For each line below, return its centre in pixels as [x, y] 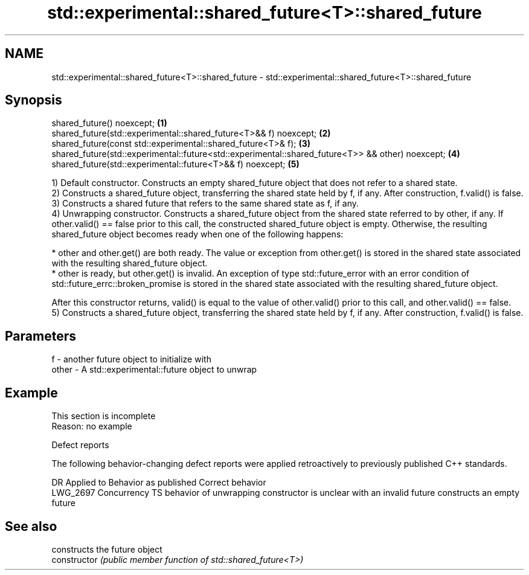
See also [31, 526]
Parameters [40, 336]
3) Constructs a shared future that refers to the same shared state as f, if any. [205, 204]
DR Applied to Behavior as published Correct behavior [159, 483]
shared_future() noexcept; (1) [109, 123]
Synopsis [34, 100]
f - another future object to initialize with [131, 359]
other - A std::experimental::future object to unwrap [154, 370]
